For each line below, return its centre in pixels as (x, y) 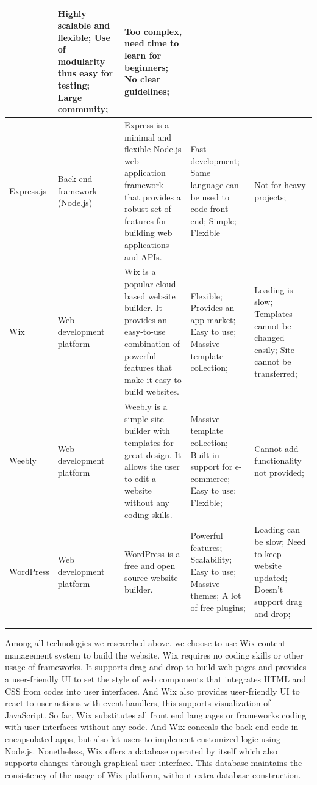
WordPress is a (152, 553)
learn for (143, 55)
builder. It (143, 308)
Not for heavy (280, 185)
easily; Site (274, 349)
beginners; (147, 67)
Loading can (277, 529)
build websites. (152, 391)
